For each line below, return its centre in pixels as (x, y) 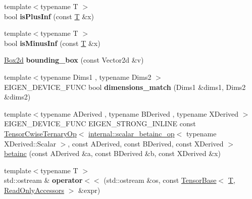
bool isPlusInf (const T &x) (49, 16)
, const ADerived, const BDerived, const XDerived (146, 143)
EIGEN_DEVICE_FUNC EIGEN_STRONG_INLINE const (100, 123)
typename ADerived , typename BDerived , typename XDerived (140, 113)
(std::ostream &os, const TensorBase (160, 180)
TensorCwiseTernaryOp (40, 133)
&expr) (89, 190)
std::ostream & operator (43, 180)
